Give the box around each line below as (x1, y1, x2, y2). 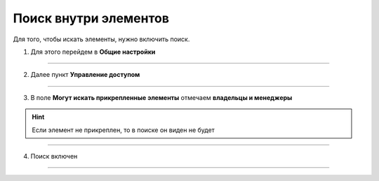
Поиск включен (30, 152, 78, 160)
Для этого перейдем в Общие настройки (30, 48, 156, 56)
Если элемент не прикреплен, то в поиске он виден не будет (32, 126, 215, 134)
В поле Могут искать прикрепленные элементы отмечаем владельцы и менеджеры (30, 93, 293, 101)
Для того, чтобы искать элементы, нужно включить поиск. (13, 35, 190, 43)
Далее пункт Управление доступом (30, 71, 140, 79)
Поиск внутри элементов (13, 10, 170, 26)
